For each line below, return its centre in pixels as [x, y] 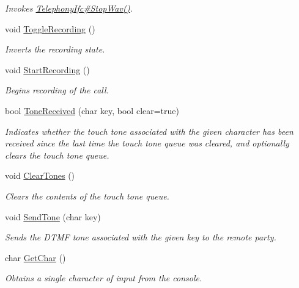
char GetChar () [35, 257]
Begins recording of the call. [57, 90]
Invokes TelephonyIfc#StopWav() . [69, 8]
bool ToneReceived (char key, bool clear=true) [92, 110]
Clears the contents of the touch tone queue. [87, 196]
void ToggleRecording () [50, 28]
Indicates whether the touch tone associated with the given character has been [149, 131]
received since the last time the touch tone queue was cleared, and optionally [147, 143]
